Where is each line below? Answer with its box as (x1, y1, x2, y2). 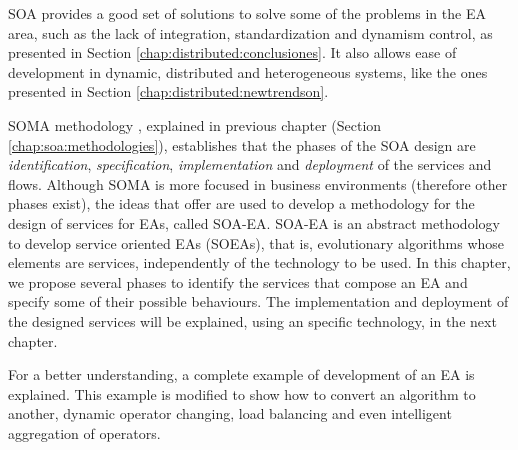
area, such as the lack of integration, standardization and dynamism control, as (8, 22, 493, 43)
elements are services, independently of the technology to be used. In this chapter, (8, 252, 511, 273)
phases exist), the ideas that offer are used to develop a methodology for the (8, 193, 475, 214)
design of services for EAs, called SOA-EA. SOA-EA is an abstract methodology (8, 212, 500, 233)
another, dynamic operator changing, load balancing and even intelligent (8, 403, 452, 424)
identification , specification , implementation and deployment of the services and (8, 154, 492, 175)
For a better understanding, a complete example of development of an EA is (8, 364, 475, 385)
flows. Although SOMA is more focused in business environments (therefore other (8, 173, 508, 194)
